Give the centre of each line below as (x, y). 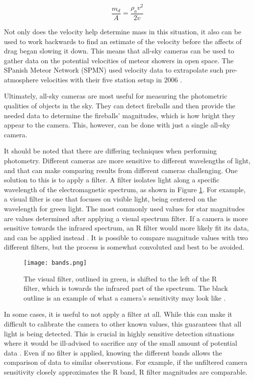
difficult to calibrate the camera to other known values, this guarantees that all (123, 324)
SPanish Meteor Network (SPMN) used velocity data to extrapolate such (114, 70)
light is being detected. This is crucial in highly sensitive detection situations (119, 333)
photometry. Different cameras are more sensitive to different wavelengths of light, (127, 161)
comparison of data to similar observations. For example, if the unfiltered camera (126, 362)
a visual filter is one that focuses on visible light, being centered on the (111, 199)
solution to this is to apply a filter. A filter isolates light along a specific (112, 180)
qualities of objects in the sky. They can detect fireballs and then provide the (120, 106)
